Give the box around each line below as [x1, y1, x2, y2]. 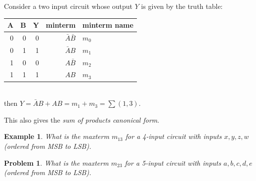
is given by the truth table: [141, 1, 223, 11]
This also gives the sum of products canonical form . [4, 114, 160, 125]
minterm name [82, 20, 133, 30]
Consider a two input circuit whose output [4, 1, 133, 11]
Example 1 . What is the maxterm [4, 131, 109, 141]
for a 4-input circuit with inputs [125, 131, 222, 141]
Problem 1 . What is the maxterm [4, 157, 109, 168]
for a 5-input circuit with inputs [125, 157, 221, 168]
